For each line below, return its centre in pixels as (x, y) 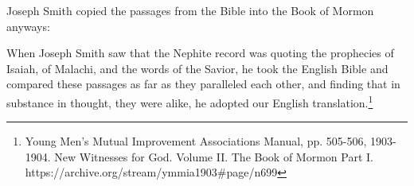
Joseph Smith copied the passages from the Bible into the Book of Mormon (190, 10)
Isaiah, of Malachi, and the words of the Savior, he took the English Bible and (197, 68)
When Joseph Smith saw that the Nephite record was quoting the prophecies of (200, 53)
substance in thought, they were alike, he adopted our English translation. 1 (190, 101)
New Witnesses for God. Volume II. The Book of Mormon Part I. (214, 156)
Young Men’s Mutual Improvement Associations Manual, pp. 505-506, (196, 141)
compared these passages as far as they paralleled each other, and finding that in (203, 84)
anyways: (28, 26)
